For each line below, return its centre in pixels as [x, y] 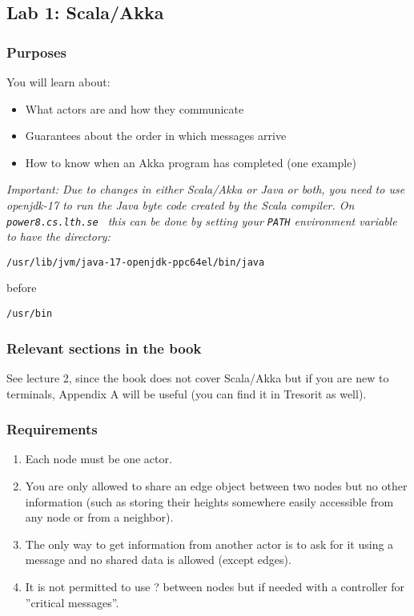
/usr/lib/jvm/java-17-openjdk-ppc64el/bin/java [136, 262]
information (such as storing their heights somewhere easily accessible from [209, 501]
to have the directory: [58, 236]
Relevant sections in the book [104, 348]
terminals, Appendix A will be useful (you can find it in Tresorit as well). [187, 393]
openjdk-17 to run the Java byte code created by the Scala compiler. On [181, 204]
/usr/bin [30, 314]
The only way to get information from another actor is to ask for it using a [209, 544]
